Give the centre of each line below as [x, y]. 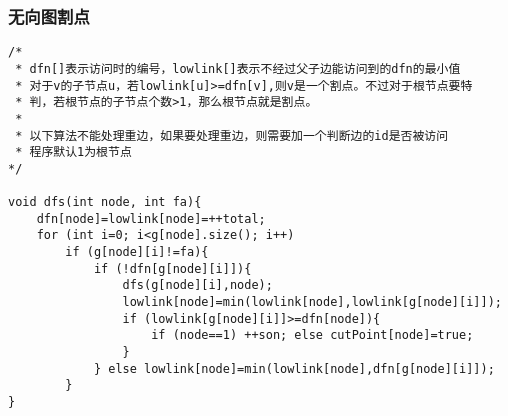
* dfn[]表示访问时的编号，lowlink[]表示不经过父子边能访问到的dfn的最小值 [238, 68]
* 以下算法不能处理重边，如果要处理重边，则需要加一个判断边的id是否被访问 [232, 135]
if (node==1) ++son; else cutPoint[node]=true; [312, 335]
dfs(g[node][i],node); [197, 285]
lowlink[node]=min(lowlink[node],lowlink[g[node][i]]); [312, 302]
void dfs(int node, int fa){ [105, 202]
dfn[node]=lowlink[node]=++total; [151, 218]
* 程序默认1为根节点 [73, 152]
